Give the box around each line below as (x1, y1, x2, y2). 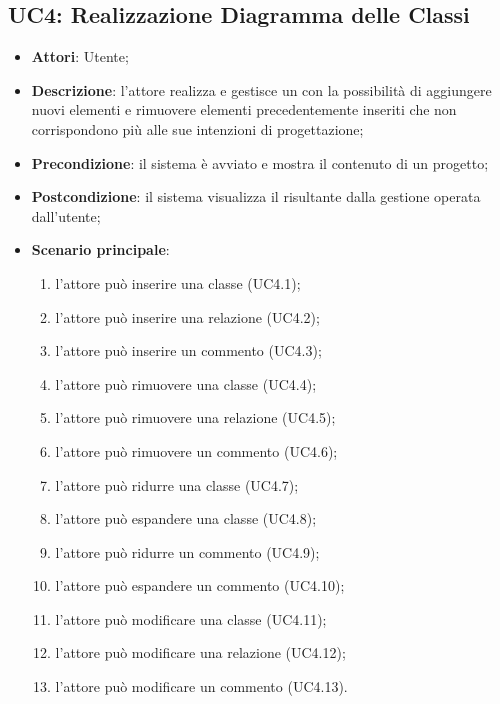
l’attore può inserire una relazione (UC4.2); (55, 306, 320, 327)
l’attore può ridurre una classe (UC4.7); (55, 474, 299, 495)
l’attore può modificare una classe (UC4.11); (55, 608, 327, 629)
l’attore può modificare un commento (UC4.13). (55, 676, 348, 697)
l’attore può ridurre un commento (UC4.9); (55, 541, 320, 562)
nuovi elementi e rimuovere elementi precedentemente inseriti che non (31, 99, 457, 120)
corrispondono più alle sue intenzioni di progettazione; (31, 118, 364, 139)
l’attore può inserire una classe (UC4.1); (55, 272, 301, 293)
